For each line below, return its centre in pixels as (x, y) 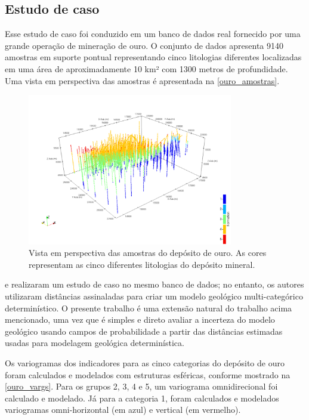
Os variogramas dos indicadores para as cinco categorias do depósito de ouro (145, 362)
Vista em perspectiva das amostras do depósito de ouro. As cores (148, 253)
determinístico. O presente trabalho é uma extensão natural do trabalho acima (149, 308)
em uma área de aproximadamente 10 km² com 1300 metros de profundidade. (146, 68)
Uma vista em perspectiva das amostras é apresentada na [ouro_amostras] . (142, 80)
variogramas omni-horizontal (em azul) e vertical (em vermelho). (123, 410)
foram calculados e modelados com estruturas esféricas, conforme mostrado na (148, 374)
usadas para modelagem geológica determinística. (95, 343)
